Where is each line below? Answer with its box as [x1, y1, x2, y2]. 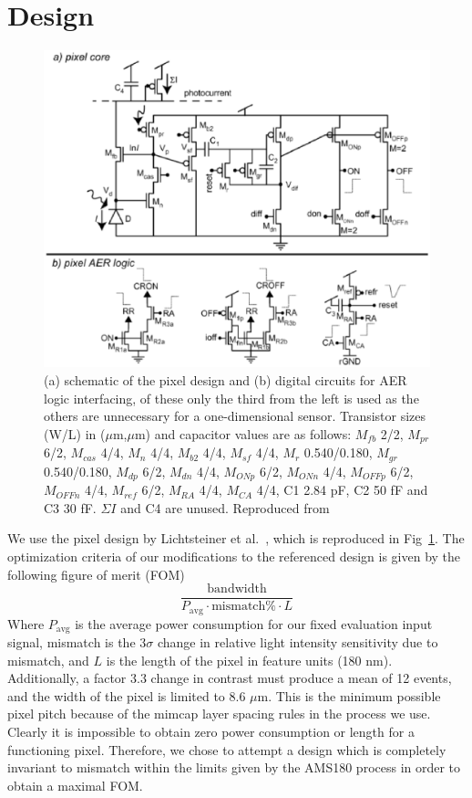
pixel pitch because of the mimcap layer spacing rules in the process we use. [7, 704, 431, 723]
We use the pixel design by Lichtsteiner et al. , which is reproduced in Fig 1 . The [7, 529, 465, 548]
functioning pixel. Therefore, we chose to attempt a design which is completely [7, 740, 446, 759]
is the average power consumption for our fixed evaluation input [75, 614, 433, 633]
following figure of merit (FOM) [7, 564, 185, 583]
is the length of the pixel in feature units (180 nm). [106, 650, 393, 669]
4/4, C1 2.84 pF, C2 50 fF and [256, 480, 428, 499]
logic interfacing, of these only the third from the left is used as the [44, 388, 419, 407]
